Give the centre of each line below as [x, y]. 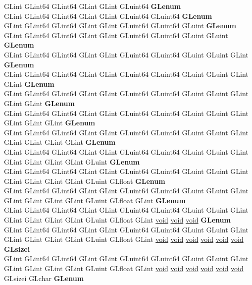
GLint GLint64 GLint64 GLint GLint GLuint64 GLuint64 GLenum [108, 16]
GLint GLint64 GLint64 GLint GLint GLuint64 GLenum [93, 6]
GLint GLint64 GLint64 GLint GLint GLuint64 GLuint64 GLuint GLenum [120, 26]
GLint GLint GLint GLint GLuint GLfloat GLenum [85, 181]
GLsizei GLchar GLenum [44, 278]
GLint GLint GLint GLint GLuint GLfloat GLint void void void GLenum [117, 220]
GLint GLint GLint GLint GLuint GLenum [72, 161]
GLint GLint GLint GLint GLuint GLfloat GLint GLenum [95, 200]
